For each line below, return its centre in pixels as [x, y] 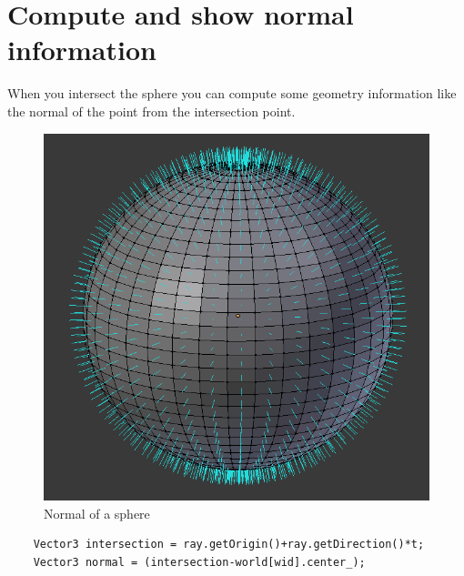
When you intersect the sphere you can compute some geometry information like [232, 93]
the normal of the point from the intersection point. [151, 111]
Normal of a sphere [97, 513]
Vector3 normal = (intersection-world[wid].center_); [199, 562]
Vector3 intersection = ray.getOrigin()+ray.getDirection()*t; [229, 545]
